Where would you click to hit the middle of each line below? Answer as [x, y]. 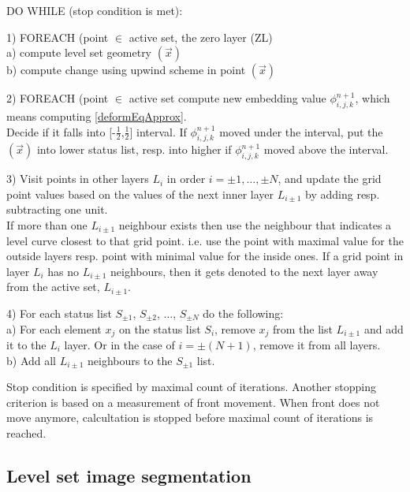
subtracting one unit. [57, 209]
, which [373, 98]
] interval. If [158, 131]
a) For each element [54, 328]
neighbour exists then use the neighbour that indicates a [255, 224]
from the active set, [53, 287]
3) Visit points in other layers [78, 179]
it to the [26, 344]
